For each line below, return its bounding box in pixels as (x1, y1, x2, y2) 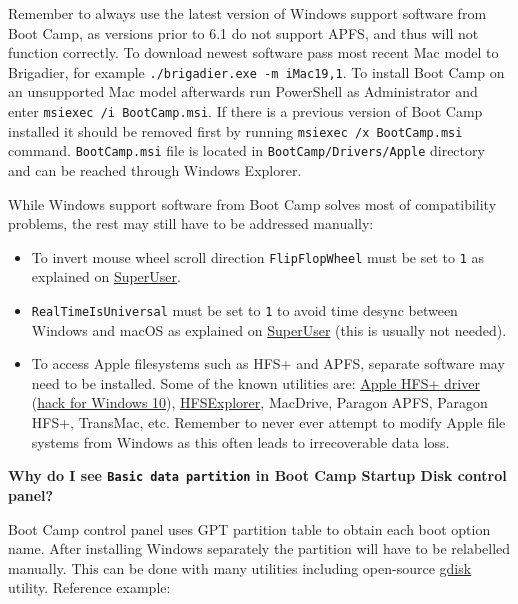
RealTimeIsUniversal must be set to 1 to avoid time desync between (31, 300, 458, 321)
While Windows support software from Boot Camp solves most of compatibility (8, 193, 497, 214)
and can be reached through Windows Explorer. (8, 160, 302, 180)
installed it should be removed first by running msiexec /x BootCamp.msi (8, 120, 463, 141)
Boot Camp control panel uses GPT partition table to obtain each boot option (8, 518, 491, 539)
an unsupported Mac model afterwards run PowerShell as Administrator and (8, 81, 478, 102)
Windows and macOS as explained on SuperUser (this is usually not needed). (31, 319, 507, 340)
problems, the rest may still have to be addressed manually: (8, 213, 374, 234)
